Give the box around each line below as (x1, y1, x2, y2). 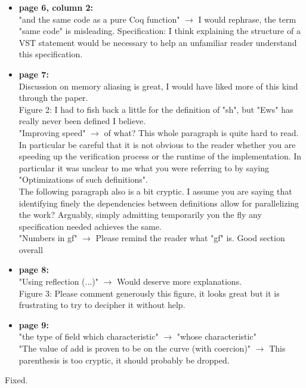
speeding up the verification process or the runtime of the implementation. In (18, 150, 302, 162)
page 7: (18, 67, 49, 80)
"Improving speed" (18, 126, 86, 138)
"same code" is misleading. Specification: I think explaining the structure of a (18, 24, 301, 37)
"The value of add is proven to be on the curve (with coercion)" (18, 342, 251, 355)
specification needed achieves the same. (18, 220, 162, 232)
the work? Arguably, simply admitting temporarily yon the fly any (18, 208, 262, 221)
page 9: (18, 318, 49, 331)
